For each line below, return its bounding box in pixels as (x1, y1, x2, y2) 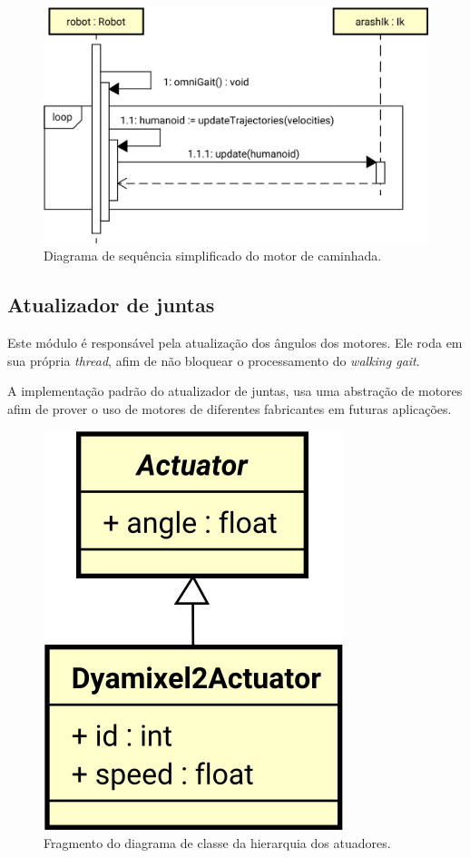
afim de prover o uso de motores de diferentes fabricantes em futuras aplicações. (7, 399, 452, 418)
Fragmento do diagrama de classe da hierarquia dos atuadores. (44, 833, 391, 852)
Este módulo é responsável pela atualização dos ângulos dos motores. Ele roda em (7, 333, 463, 351)
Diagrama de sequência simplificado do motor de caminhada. (44, 246, 382, 265)
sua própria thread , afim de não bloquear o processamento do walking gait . (7, 350, 420, 370)
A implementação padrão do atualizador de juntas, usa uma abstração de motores (7, 381, 463, 400)
